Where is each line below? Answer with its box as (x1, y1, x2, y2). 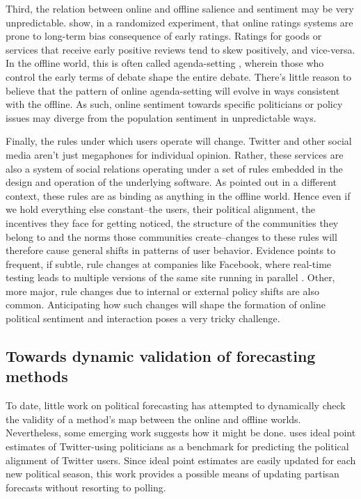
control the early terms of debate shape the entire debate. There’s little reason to (6, 69, 352, 84)
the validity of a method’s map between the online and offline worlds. (6, 411, 301, 426)
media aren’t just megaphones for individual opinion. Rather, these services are (6, 147, 344, 161)
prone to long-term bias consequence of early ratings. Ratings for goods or (6, 29, 322, 43)
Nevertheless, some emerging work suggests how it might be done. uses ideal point (6, 425, 356, 440)
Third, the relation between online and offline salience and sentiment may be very (6, 1, 354, 15)
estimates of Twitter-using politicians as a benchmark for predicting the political (6, 439, 349, 454)
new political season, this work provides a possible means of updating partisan (6, 466, 339, 481)
